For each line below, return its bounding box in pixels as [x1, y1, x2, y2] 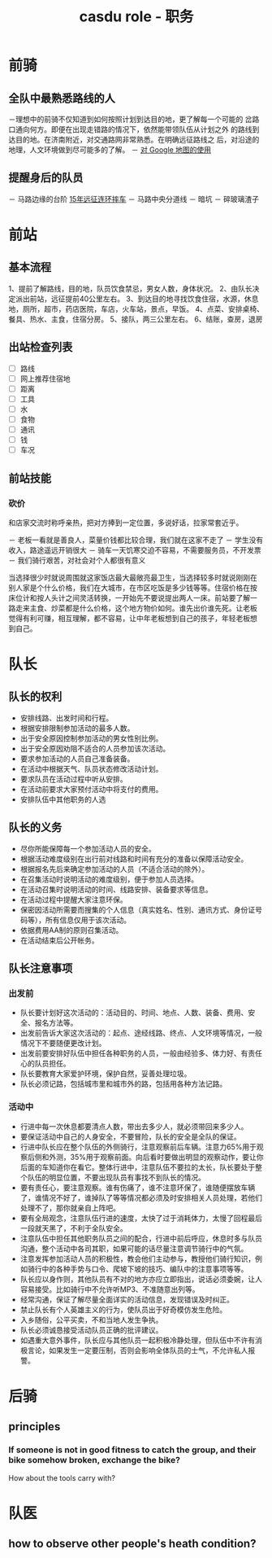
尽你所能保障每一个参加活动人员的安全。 [19, 843, 156, 853]
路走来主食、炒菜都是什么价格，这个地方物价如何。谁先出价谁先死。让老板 [8, 603, 257, 613]
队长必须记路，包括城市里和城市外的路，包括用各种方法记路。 [19, 1079, 227, 1089]
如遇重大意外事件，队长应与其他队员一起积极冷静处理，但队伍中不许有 [19, 1335, 256, 1345]
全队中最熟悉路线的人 [8, 91, 115, 105]
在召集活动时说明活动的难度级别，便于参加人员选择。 [19, 874, 199, 884]
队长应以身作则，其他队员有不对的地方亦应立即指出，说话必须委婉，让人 [19, 1274, 262, 1284]
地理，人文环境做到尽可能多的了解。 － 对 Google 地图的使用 [8, 145, 212, 155]
